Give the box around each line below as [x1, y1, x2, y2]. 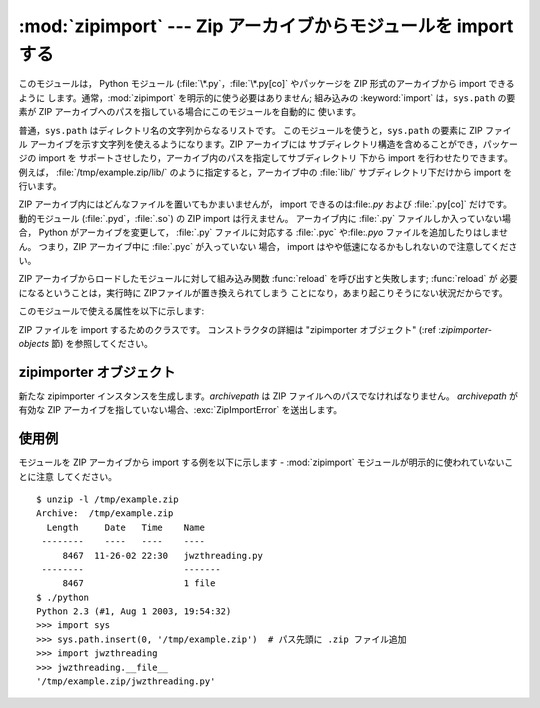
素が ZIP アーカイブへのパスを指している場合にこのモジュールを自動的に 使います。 [18, 106, 362, 118]
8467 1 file [62, 578, 216, 589]
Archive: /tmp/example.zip [36, 508, 174, 519]
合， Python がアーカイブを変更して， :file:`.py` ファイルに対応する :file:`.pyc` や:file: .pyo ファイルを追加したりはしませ [18, 226, 509, 239]
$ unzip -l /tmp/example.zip [36, 493, 179, 505]
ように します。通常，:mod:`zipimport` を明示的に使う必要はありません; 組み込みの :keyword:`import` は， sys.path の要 [18, 91, 516, 104]
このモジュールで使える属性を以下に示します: [18, 305, 205, 317]
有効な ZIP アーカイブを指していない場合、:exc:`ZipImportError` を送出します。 [18, 404, 343, 416]
